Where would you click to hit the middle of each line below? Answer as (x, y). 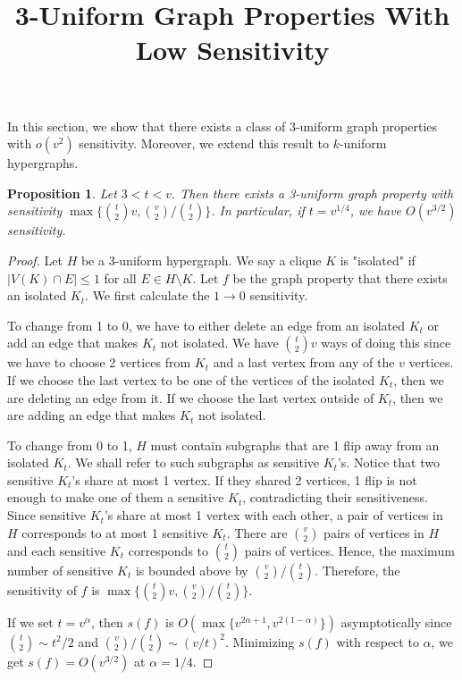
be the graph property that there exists (340, 277)
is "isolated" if (378, 260)
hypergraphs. (43, 163)
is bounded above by (192, 570)
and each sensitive (57, 550)
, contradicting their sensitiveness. (335, 497)
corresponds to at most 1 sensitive (115, 532)
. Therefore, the (357, 570)
